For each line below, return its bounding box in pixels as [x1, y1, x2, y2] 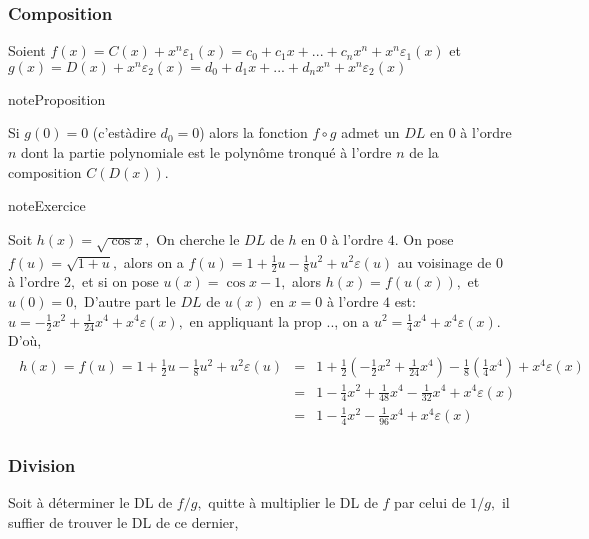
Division [8, 452, 76, 477]
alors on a [123, 251, 184, 272]
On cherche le [156, 228, 240, 249]
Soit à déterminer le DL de [8, 492, 173, 513]
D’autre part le [84, 290, 176, 311]
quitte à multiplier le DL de [208, 492, 378, 513]
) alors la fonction [199, 122, 308, 143]
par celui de [394, 492, 466, 513]
